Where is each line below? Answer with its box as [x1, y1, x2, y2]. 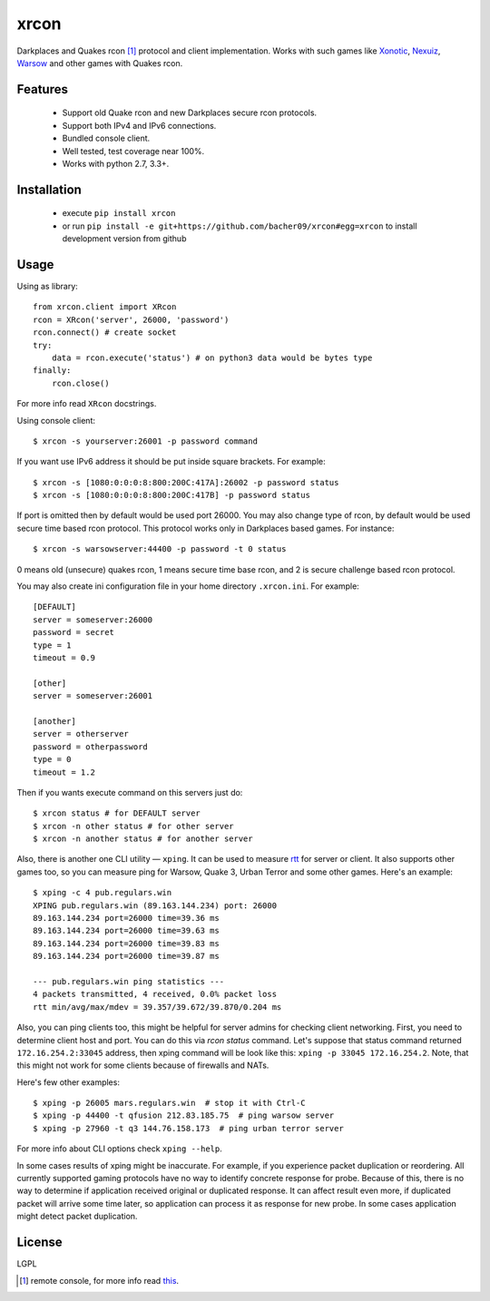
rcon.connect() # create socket [33, 328, 177, 337]
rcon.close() [51, 377, 110, 388]
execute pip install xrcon [62, 208, 176, 219]
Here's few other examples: [16, 1076, 120, 1088]
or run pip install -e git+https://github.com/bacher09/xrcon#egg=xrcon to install [62, 220, 417, 231]
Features [16, 82, 68, 97]
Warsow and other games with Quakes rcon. [16, 57, 183, 68]
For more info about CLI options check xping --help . [16, 1143, 222, 1154]
